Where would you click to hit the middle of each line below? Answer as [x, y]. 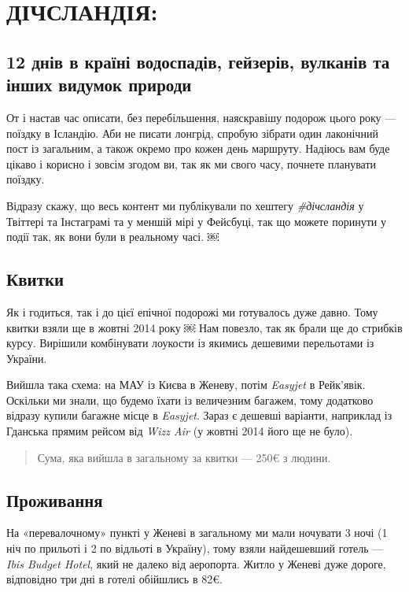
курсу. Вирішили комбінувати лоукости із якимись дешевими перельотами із [190, 343]
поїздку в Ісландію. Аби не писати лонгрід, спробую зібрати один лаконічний [192, 133]
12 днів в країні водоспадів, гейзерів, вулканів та [198, 61]
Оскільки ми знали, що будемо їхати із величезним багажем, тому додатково [190, 400]
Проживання [55, 499]
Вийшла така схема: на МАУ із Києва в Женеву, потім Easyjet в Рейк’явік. [186, 385]
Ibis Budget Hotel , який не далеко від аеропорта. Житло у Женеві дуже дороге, [196, 563]
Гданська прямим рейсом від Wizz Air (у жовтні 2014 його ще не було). [180, 431]
